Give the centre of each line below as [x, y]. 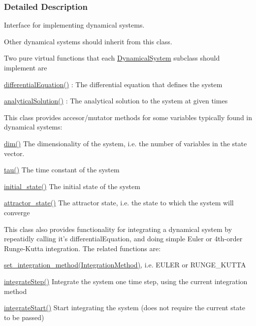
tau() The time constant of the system [62, 170]
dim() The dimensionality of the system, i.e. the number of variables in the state [126, 143]
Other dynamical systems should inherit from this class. [88, 41]
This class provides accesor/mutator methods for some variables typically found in [128, 117]
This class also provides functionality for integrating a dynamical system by [118, 229]
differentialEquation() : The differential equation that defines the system [113, 84]
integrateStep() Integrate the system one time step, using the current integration [126, 281]
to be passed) [24, 317]
